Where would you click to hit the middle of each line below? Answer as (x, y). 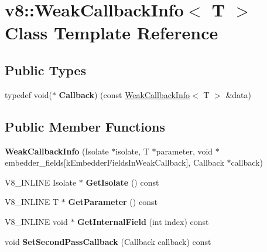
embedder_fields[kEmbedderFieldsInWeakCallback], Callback (114, 162)
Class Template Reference (112, 33)
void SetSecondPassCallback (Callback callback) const (108, 241)
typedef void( (28, 94)
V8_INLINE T (32, 202)
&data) (238, 94)
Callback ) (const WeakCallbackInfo (124, 94)
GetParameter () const (113, 202)
